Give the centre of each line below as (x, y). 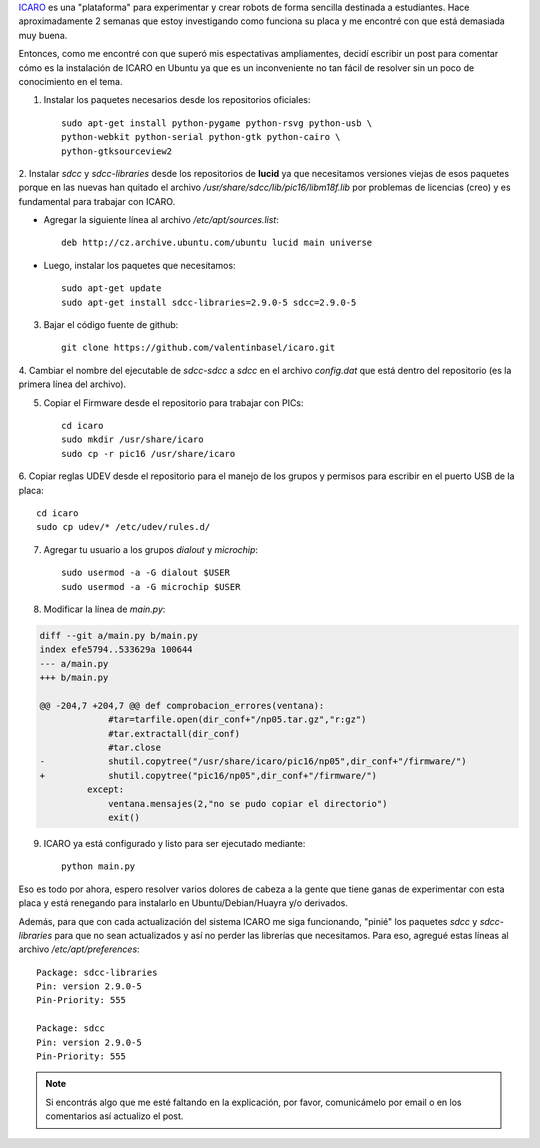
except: (105, 789)
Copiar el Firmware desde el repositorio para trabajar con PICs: (173, 402)
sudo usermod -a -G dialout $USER (145, 573)
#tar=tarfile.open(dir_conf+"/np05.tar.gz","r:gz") (237, 719)
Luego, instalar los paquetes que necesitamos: (139, 265)
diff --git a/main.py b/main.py (119, 635)
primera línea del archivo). (72, 384)
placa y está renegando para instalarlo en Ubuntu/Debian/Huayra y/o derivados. (183, 903)
